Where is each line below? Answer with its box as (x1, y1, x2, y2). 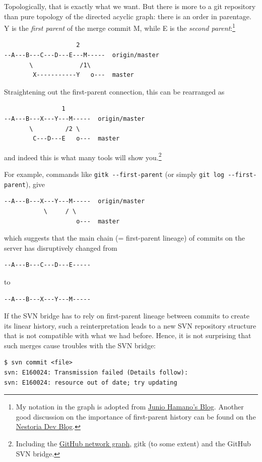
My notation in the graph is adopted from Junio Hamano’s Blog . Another (16, 401, 244, 412)
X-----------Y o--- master (33, 71, 134, 79)
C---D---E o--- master (33, 135, 120, 143)
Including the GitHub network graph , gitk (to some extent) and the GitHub (16, 438, 251, 449)
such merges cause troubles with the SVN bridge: (4, 340, 156, 350)
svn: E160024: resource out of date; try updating (4, 379, 177, 386)
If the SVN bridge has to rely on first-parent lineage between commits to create (4, 310, 249, 321)
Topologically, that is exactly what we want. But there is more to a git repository (4, 1, 256, 11)
